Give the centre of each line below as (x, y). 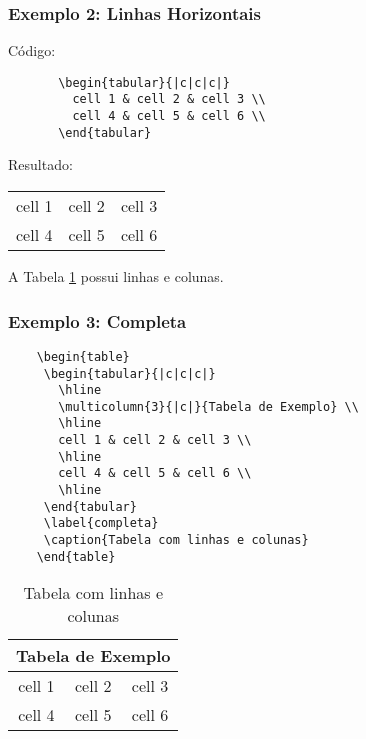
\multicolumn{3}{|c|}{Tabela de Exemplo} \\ (208, 406)
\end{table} (76, 556)
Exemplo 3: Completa (97, 320)
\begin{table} (83, 356)
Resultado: (40, 164)
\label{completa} (101, 523)
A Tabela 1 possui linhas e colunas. (116, 276)
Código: (32, 50)
